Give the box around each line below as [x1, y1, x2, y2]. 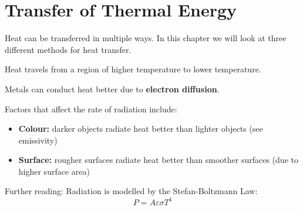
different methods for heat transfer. [5, 43, 132, 55]
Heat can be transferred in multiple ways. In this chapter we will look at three [5, 32, 287, 44]
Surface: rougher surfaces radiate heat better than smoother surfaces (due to [18, 154, 298, 166]
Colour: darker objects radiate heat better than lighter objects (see [18, 122, 263, 135]
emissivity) [18, 134, 58, 146]
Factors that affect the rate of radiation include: [5, 102, 177, 115]
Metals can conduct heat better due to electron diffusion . [5, 82, 220, 95]
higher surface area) [18, 165, 90, 177]
